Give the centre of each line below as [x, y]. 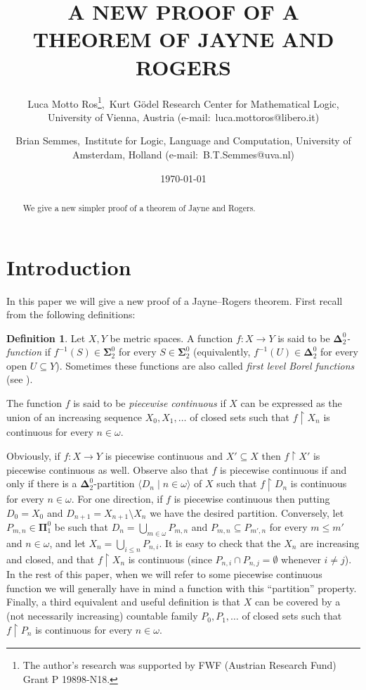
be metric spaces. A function [171, 338]
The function [34, 403]
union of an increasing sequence [74, 416]
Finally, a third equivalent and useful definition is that [123, 602]
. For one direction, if [117, 498]
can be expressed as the [291, 403]
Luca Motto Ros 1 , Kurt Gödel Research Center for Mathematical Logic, [183, 102]
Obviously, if [33, 456]
